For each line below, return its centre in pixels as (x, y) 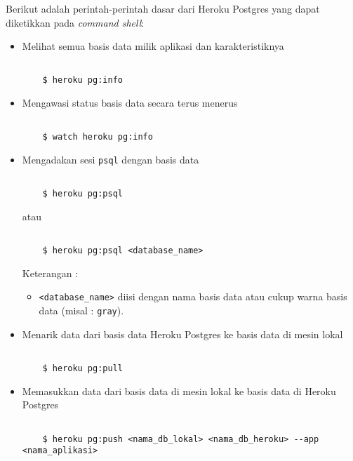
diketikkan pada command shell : (75, 22)
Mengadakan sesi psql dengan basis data (111, 159)
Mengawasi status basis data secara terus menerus (130, 103)
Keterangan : (50, 273)
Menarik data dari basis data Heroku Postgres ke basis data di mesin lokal (182, 334)
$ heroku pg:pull (82, 369)
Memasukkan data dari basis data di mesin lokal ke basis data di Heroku (179, 390)
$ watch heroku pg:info (98, 137)
